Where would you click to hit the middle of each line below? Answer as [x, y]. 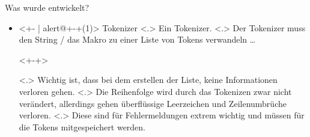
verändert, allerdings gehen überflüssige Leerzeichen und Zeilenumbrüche [153, 103]
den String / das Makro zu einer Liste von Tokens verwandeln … [137, 39]
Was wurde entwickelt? [47, 7]
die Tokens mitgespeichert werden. [82, 126]
